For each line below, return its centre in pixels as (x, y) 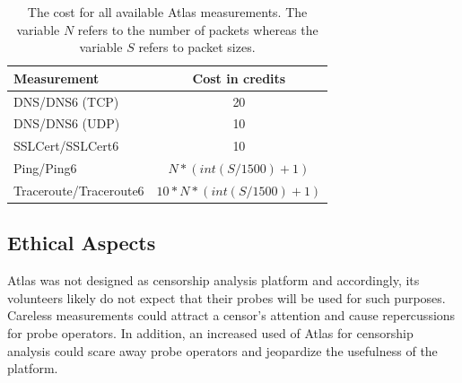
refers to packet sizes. (197, 47)
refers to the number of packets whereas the (198, 29)
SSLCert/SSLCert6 (66, 146)
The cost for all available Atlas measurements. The (167, 12)
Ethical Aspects (82, 243)
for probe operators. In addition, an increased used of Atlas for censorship (210, 333)
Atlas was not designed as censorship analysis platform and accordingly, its (214, 280)
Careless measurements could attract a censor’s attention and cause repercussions (231, 315)
